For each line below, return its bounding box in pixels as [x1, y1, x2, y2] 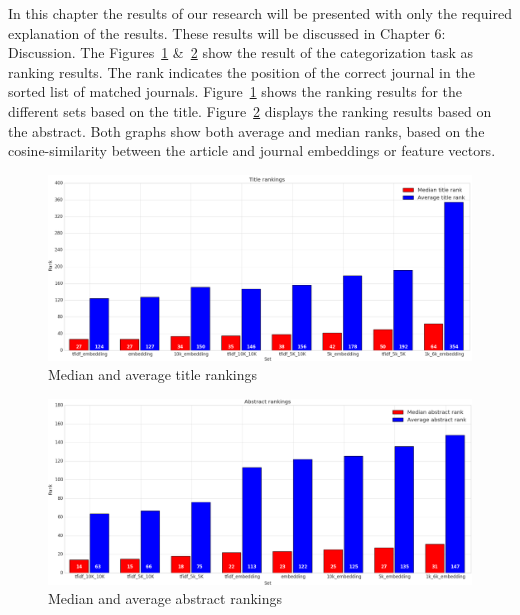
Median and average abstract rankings [48, 588, 283, 609]
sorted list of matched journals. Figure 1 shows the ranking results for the [8, 81, 463, 102]
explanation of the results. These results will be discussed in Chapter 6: [8, 22, 446, 43]
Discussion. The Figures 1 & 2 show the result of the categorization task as [8, 42, 474, 63]
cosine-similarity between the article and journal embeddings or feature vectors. [8, 140, 496, 161]
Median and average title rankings [48, 364, 258, 385]
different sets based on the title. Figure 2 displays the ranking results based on [8, 100, 492, 121]
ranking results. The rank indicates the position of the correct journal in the [8, 61, 475, 82]
